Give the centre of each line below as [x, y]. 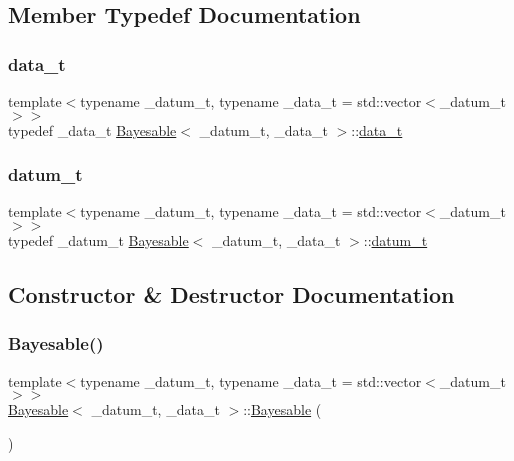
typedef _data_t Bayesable [92, 129]
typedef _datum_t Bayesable [98, 240]
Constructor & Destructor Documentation [231, 293]
